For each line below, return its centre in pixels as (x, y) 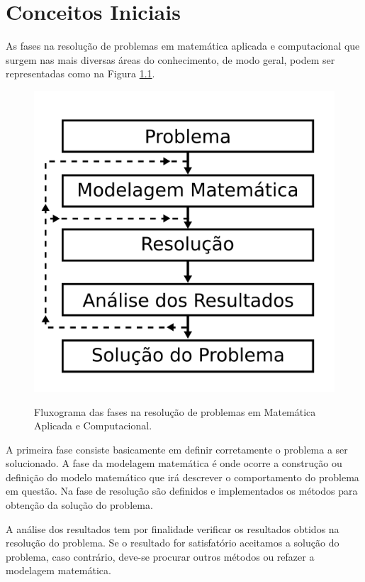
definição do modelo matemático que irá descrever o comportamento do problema (182, 477)
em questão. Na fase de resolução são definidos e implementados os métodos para (182, 491)
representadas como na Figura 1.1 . (80, 73)
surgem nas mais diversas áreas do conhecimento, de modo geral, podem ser (170, 59)
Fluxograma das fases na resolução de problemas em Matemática (175, 411)
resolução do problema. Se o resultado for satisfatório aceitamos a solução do (173, 543)
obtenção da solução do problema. (79, 505)
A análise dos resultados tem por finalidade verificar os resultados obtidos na (173, 528)
